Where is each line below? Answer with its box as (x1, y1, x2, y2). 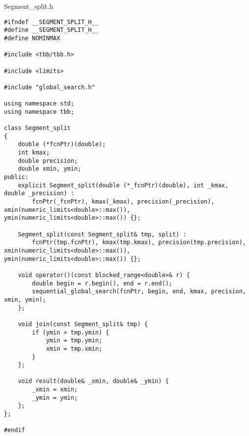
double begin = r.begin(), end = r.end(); (32, 280, 173, 287)
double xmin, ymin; (18, 165, 81, 173)
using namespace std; (4, 100, 75, 107)
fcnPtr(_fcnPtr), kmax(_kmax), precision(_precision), (32, 198, 215, 205)
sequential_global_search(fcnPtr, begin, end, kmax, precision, (32, 288, 246, 295)
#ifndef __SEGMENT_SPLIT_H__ (4, 18, 99, 26)
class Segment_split (4, 125, 71, 132)
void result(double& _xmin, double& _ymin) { (18, 378, 169, 385)
